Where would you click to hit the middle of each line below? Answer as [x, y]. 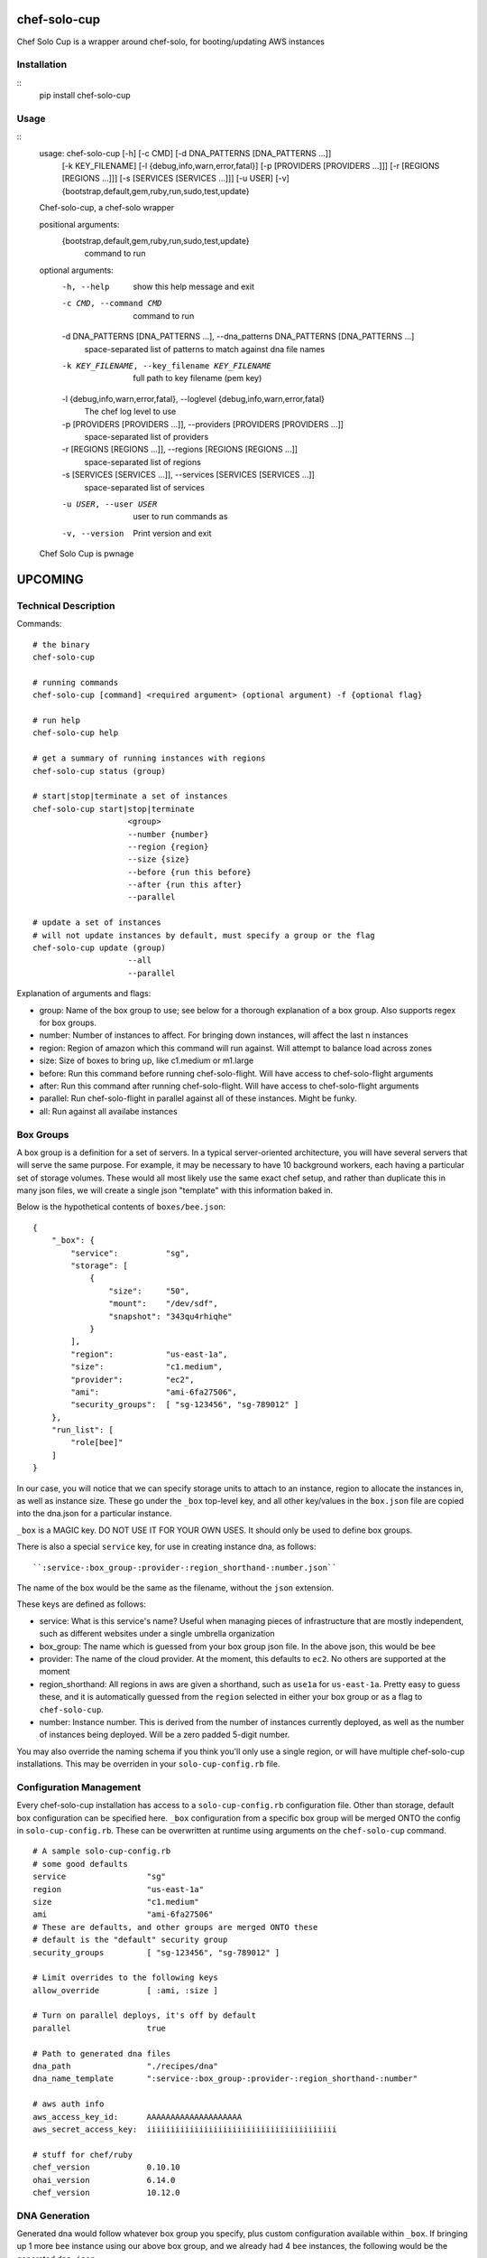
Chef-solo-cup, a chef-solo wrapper [107, 208]
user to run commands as [180, 517]
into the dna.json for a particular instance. [94, 1514]
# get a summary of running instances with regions [149, 758]
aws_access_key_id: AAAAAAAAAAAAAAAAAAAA [138, 2117]
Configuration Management [79, 1787]
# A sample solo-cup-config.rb [102, 1851]
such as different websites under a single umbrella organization [157, 1634]
